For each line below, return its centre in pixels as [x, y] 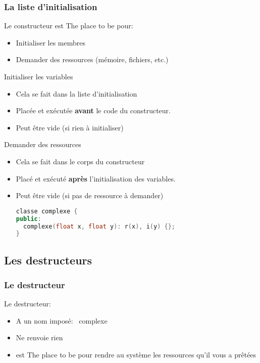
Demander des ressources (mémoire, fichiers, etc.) [92, 59]
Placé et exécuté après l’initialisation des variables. [96, 178]
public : [29, 219]
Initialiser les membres [50, 42]
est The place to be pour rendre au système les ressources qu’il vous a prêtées [136, 355]
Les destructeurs [48, 260]
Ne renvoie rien [39, 337]
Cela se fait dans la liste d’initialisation [76, 93]
